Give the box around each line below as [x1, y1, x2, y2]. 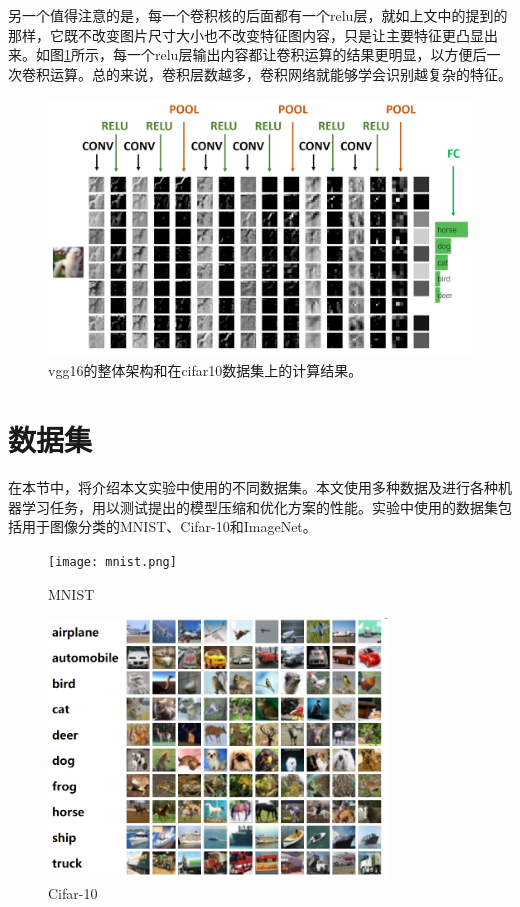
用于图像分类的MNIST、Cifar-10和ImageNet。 [21, 516, 317, 537]
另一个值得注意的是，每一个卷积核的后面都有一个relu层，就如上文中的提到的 [8, 5, 508, 25]
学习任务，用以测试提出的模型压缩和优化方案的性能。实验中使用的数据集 [21, 496, 498, 517]
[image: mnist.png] [48, 554, 177, 569]
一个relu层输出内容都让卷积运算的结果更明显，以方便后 [126, 44, 487, 65]
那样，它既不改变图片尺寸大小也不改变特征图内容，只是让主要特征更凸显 [8, 24, 484, 45]
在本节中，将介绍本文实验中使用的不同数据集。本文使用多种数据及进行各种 [8, 477, 498, 498]
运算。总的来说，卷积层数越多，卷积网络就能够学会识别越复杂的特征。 [49, 63, 512, 84]
